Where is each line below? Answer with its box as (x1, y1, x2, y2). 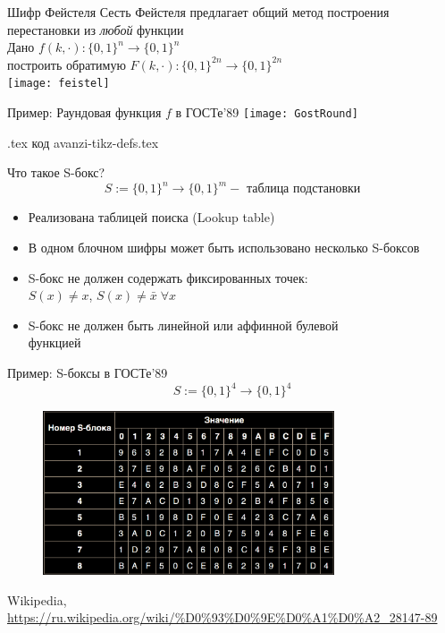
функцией (28, 333, 81, 352)
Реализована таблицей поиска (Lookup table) (28, 208, 275, 227)
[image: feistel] (7, 77, 110, 90)
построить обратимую (7, 55, 126, 73)
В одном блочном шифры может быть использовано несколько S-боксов (28, 237, 420, 256)
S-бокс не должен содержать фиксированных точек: (28, 268, 308, 287)
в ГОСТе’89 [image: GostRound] (175, 103, 358, 122)
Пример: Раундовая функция (7, 103, 162, 122)
